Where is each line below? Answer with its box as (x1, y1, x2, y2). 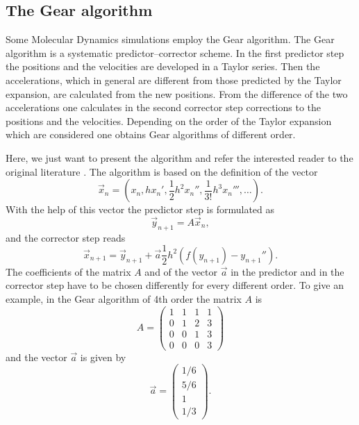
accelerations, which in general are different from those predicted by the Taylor (6, 72, 342, 87)
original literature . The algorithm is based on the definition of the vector (6, 164, 318, 178)
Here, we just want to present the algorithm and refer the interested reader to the (6, 150, 353, 165)
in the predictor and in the (231, 264, 344, 278)
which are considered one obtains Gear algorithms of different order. (6, 127, 296, 142)
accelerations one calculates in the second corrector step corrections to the (6, 100, 321, 115)
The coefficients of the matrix (6, 264, 131, 278)
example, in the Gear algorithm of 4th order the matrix (6, 292, 242, 306)
